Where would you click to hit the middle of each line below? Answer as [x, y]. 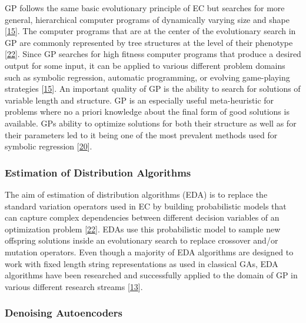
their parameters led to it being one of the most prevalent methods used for [141, 134]
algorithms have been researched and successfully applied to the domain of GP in [151, 275]
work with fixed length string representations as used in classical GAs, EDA [142, 263]
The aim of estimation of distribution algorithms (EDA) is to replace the [136, 194]
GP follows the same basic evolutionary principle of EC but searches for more [145, 8]
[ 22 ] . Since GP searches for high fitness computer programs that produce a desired [153, 54]
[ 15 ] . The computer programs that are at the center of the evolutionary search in [150, 31]
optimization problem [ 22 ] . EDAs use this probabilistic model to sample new [143, 229]
